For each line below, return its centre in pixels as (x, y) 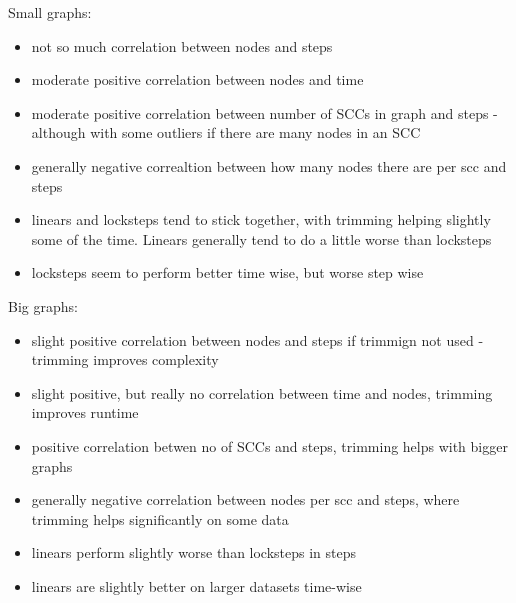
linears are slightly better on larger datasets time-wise (196, 585)
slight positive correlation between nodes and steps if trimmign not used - (257, 339)
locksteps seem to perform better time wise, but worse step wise (227, 272)
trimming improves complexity (125, 359)
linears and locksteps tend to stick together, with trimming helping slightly (261, 219)
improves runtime (85, 412)
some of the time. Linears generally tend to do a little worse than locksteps (261, 238)
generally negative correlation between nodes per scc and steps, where (245, 499)
